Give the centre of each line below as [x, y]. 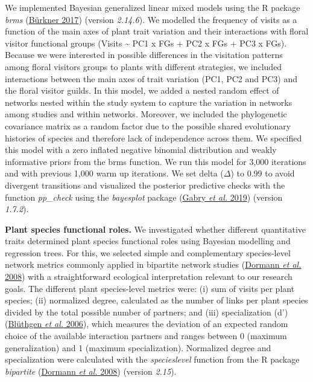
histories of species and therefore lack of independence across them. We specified [153, 138]
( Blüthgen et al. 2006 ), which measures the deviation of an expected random [147, 324]
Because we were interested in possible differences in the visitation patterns [144, 55]
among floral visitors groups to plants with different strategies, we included [144, 66]
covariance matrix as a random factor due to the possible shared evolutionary [148, 125]
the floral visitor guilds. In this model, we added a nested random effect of [142, 90]
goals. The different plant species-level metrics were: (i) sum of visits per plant [150, 288]
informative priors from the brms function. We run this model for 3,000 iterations [156, 161]
